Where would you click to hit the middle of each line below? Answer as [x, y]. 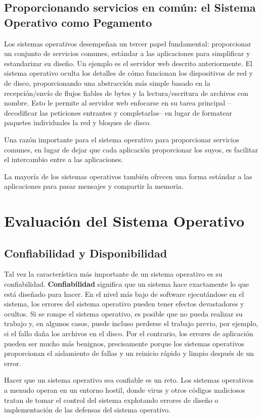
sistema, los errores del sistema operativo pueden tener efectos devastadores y [124, 304]
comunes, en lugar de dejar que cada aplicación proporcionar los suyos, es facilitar [131, 149]
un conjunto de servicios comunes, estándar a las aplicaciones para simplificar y [127, 53]
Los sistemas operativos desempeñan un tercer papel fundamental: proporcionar [128, 43]
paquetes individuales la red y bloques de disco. [78, 122]
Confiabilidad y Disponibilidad [86, 253]
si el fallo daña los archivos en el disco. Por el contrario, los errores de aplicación [129, 333]
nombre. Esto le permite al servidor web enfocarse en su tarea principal [115, 103]
